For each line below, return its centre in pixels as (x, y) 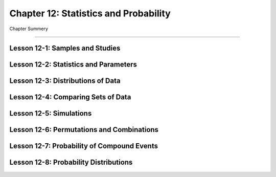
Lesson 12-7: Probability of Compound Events (84, 146)
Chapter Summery (29, 29)
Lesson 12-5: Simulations (51, 113)
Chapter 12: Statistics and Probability (90, 13)
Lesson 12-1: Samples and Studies (65, 48)
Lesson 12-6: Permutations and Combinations (84, 130)
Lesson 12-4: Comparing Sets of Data (70, 97)
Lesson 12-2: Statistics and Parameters (73, 65)
